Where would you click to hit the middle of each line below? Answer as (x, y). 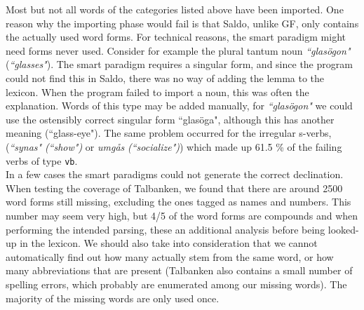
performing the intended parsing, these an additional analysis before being (166, 229)
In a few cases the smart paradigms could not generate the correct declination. (175, 174)
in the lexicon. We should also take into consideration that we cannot (169, 243)
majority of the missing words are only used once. (113, 298)
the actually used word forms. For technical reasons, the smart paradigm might (176, 37)
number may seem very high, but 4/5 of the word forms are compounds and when (182, 215)
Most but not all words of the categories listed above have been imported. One (175, 9)
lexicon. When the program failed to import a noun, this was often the (157, 92)
